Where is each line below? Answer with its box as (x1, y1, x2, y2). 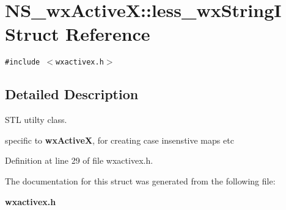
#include (5, 58, 40, 67)
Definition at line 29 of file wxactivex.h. (5, 154, 153, 167)
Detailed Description (5, 85, 139, 103)
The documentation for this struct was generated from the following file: (5, 174, 276, 187)
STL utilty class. (5, 113, 67, 126)
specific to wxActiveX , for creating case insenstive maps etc (5, 133, 234, 146)
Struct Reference (5, 21, 150, 46)
